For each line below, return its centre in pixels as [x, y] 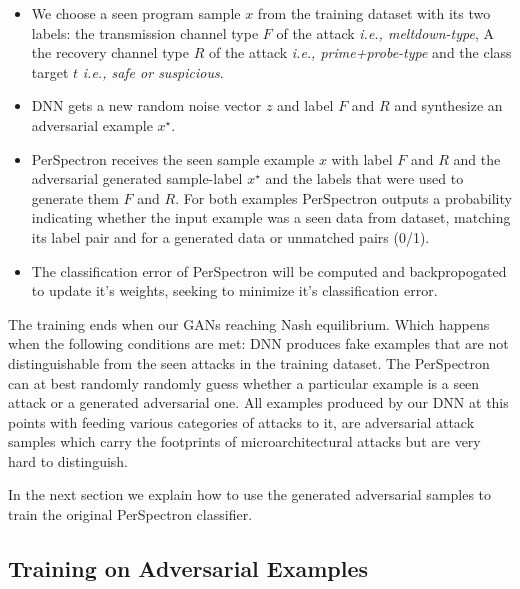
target [50, 71]
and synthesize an [448, 105]
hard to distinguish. [68, 460]
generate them [75, 197]
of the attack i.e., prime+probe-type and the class [360, 52]
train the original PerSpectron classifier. [130, 514]
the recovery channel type [110, 52]
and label [305, 105]
